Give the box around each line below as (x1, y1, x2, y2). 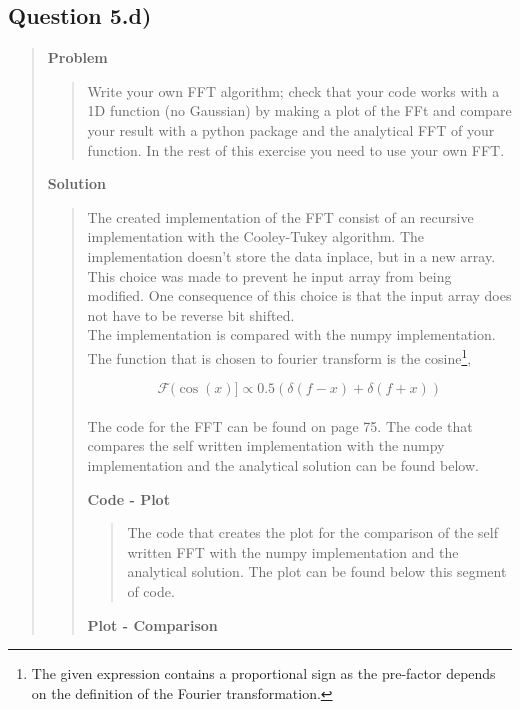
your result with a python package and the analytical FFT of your (87, 119, 495, 140)
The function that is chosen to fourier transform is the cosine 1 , (87, 344, 472, 368)
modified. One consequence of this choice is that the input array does (87, 285, 512, 306)
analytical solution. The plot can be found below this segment (127, 561, 507, 582)
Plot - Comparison (87, 614, 218, 635)
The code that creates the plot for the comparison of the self (127, 522, 498, 543)
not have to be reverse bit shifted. (87, 304, 295, 325)
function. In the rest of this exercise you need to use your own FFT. (87, 139, 505, 160)
